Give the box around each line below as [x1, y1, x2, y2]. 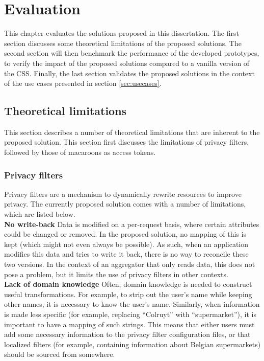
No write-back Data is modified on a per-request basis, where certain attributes [4, 218, 259, 229]
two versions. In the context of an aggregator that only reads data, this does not [4, 259, 255, 269]
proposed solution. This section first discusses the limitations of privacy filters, [4, 137, 249, 147]
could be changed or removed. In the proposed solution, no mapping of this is [4, 229, 246, 239]
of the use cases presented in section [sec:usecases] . [4, 78, 162, 88]
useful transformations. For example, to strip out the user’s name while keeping [4, 288, 252, 299]
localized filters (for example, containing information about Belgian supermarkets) [4, 339, 261, 349]
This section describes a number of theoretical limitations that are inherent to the [4, 126, 260, 137]
